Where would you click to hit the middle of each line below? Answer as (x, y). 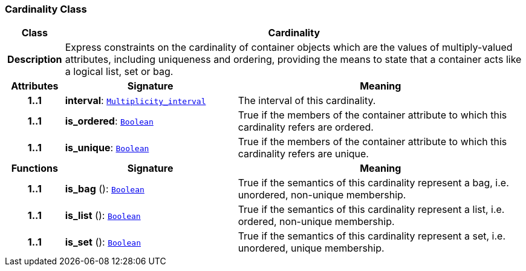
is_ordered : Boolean (109, 121)
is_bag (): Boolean (105, 189)
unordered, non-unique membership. (322, 195)
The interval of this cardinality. (307, 101)
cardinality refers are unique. (303, 154)
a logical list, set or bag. (119, 72)
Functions (34, 168)
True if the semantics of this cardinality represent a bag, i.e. (373, 183)
